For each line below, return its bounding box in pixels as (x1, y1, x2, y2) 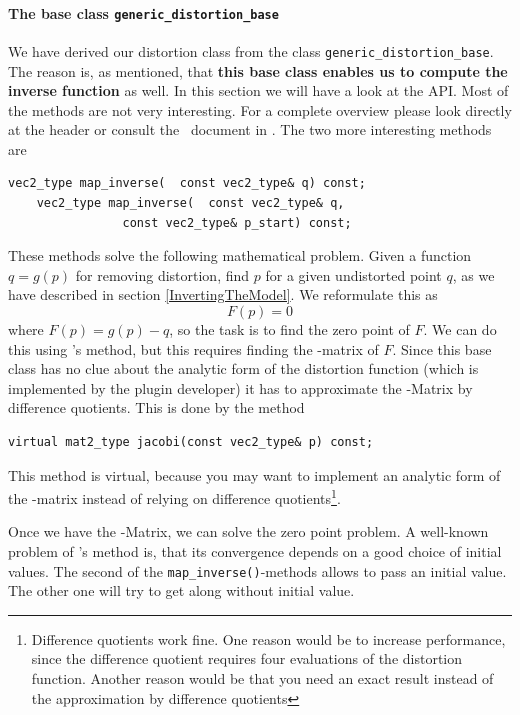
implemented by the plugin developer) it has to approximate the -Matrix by (8, 377, 473, 398)
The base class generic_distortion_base (8, 2, 279, 23)
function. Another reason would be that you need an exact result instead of (31, 668, 494, 689)
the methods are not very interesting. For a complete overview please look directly (8, 99, 512, 120)
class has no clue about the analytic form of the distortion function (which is (8, 358, 479, 379)
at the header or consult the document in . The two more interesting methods (8, 119, 492, 140)
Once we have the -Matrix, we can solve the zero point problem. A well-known (8, 521, 489, 542)
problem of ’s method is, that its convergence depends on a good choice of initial (8, 541, 502, 562)
